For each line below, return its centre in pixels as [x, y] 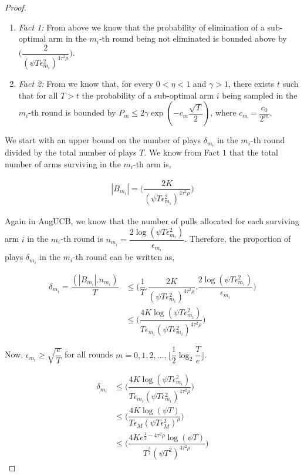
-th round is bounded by [72, 112]
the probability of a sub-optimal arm [148, 95]
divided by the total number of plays [71, 152]
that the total [254, 152]
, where [223, 112]
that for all [38, 95]
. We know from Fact [182, 152]
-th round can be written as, [124, 257]
